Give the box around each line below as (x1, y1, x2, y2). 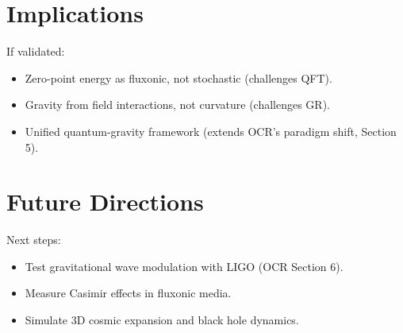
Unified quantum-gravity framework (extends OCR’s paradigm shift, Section (25, 122, 397, 139)
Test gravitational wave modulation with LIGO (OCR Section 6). (25, 257, 344, 274)
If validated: (6, 43, 65, 60)
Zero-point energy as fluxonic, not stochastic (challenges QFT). (25, 69, 332, 86)
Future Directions (6, 185, 204, 218)
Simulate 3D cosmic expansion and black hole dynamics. (25, 312, 299, 327)
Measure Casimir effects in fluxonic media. (25, 285, 232, 301)
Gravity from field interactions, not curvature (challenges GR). (25, 96, 330, 113)
